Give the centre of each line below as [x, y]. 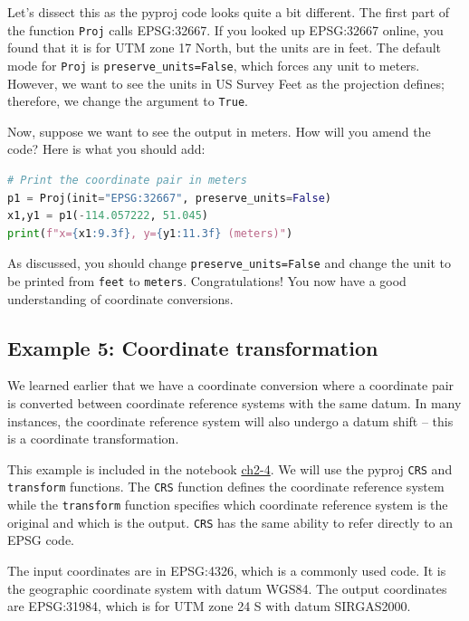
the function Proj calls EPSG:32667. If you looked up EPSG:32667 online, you [225, 29]
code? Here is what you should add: [106, 149]
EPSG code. [41, 540]
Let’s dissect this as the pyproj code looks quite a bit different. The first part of [229, 12]
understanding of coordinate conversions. [120, 298]
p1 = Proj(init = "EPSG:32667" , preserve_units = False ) [170, 198]
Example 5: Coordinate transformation [193, 347]
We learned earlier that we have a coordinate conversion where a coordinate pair [231, 385]
